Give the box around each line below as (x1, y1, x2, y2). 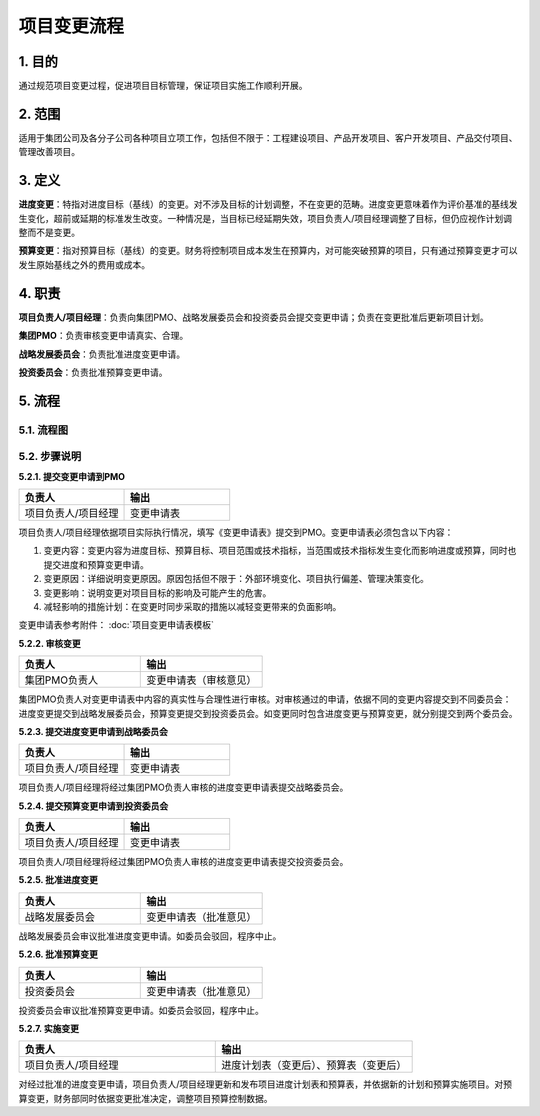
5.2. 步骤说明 (18, 450, 82, 464)
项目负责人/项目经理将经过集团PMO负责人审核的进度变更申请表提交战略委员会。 (18, 781, 349, 794)
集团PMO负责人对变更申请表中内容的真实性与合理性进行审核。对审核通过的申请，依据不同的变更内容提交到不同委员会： (18, 693, 512, 705)
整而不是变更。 (18, 226, 80, 239)
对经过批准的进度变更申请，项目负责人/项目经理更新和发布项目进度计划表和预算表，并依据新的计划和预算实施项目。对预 (18, 1078, 513, 1090)
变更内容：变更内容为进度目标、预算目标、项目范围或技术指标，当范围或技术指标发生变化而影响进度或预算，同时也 (43, 545, 517, 557)
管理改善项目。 (18, 146, 80, 158)
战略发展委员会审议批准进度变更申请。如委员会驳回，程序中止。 (18, 930, 282, 942)
